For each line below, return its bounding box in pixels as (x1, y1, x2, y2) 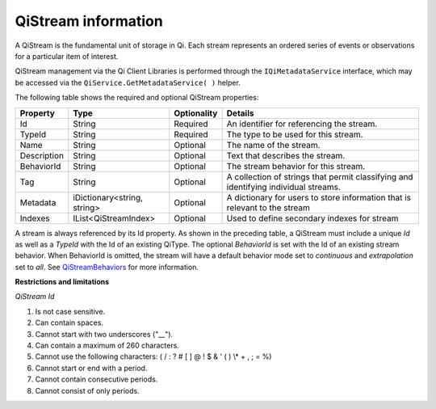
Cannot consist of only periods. (35, 386, 140, 395)
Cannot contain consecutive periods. (35, 374, 158, 384)
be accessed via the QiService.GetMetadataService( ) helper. (15, 78, 241, 87)
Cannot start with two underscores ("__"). (35, 329, 174, 339)
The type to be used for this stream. (226, 129, 363, 140)
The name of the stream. (226, 139, 321, 150)
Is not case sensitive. (35, 306, 106, 316)
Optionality (174, 108, 218, 119)
